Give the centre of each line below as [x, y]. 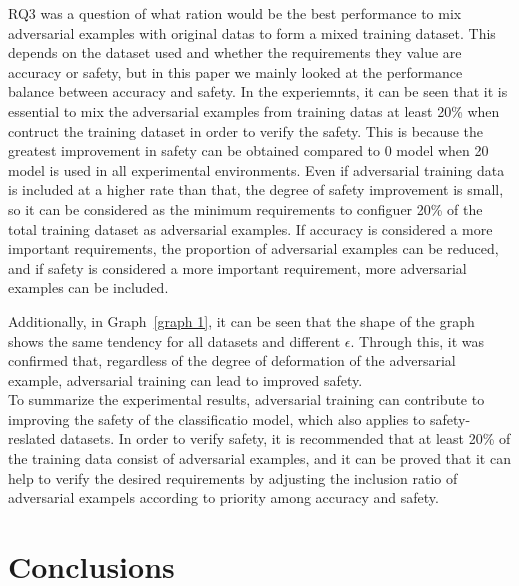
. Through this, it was [417, 340]
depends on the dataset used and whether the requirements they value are [235, 52]
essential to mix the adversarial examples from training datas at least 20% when [254, 110]
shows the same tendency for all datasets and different [174, 340]
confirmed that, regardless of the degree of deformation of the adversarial [232, 360]
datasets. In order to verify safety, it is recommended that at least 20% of [285, 438]
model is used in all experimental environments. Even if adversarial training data [256, 169]
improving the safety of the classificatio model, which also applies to [217, 418]
